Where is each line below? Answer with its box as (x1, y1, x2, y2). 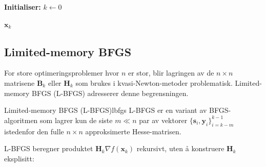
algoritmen (4, 114, 38, 125)
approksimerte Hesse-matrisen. (85, 126, 181, 136)
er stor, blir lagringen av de (128, 67, 214, 78)
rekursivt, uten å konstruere (136, 143, 224, 154)
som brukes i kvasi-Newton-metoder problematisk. (75, 77, 233, 88)
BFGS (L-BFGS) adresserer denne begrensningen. (32, 87, 189, 98)
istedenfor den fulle (4, 126, 64, 136)
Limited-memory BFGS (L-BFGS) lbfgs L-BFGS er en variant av (4, 105, 207, 115)
